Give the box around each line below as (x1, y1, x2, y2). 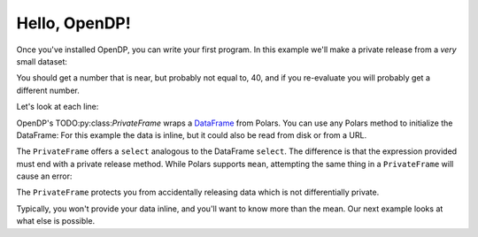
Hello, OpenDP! (16, 13, 132, 33)
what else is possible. (16, 216, 96, 226)
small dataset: (16, 56, 68, 66)
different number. (16, 85, 80, 96)
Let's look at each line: (16, 102, 99, 112)
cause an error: (16, 171, 73, 181)
